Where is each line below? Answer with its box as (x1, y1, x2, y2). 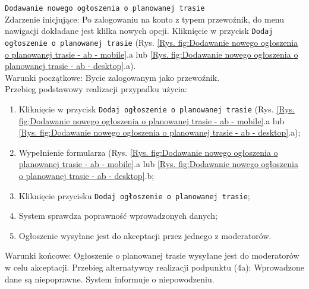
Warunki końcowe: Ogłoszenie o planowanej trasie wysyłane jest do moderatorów (5, 249, 299, 262)
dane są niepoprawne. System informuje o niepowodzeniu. (5, 272, 215, 285)
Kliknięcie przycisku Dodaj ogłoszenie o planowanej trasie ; (18, 189, 250, 202)
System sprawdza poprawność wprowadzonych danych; (18, 209, 217, 222)
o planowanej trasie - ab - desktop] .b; (18, 169, 154, 181)
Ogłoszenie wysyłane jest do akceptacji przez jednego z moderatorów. (18, 229, 272, 241)
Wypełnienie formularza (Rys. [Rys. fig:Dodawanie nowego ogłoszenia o (18, 146, 278, 158)
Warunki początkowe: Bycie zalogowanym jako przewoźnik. (5, 71, 220, 83)
